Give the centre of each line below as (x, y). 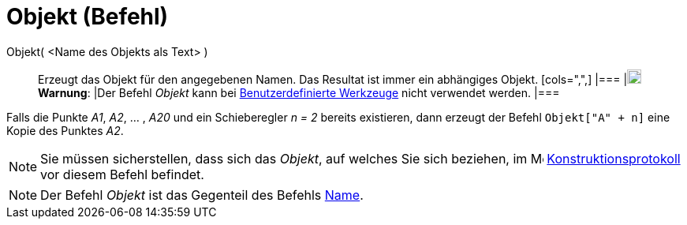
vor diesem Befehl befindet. (122, 174)
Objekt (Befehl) (88, 17)
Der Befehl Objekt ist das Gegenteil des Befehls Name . (202, 195)
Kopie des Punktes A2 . (65, 130)
